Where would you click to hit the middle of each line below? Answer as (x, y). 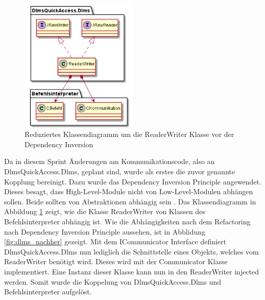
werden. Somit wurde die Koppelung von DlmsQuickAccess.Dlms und (113, 281)
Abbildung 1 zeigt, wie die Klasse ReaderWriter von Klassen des (105, 211)
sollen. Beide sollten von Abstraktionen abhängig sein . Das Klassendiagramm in (130, 201)
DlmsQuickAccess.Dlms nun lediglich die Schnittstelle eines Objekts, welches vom (131, 251)
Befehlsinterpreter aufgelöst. (48, 292)
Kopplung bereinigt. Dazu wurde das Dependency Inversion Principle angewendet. (133, 181)
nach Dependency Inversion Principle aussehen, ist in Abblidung (105, 231)
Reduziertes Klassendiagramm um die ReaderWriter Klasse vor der (129, 134)
